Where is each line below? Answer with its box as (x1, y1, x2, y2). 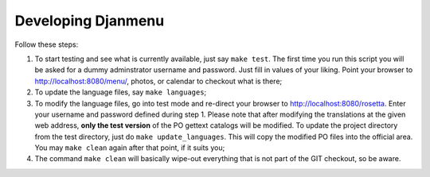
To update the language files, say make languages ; (34, 87, 207, 97)
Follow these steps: (14, 40, 79, 49)
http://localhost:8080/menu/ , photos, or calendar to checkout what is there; (34, 76, 283, 86)
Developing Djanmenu (14, 12, 165, 29)
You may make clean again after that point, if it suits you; (34, 143, 225, 152)
